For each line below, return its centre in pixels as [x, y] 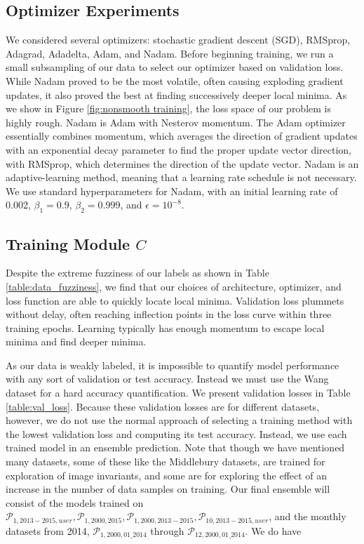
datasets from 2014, [48, 530]
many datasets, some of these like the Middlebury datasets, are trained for [166, 462]
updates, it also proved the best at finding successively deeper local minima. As [176, 94]
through [167, 530]
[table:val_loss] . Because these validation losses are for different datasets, [163, 406]
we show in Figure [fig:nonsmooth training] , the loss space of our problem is [168, 108]
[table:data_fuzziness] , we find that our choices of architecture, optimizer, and [174, 286]
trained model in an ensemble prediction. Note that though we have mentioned [175, 447]
